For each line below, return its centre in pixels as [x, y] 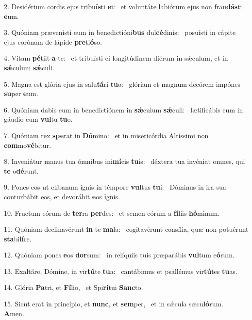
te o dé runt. [21, 170]
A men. [14, 313]
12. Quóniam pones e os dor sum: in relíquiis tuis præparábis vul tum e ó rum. [119, 255]
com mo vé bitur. [28, 145]
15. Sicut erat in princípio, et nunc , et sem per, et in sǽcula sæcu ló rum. [114, 304]
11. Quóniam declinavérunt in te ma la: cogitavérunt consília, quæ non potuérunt [126, 229]
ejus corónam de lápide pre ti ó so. [53, 41]
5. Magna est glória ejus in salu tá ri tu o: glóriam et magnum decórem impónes [122, 84]
